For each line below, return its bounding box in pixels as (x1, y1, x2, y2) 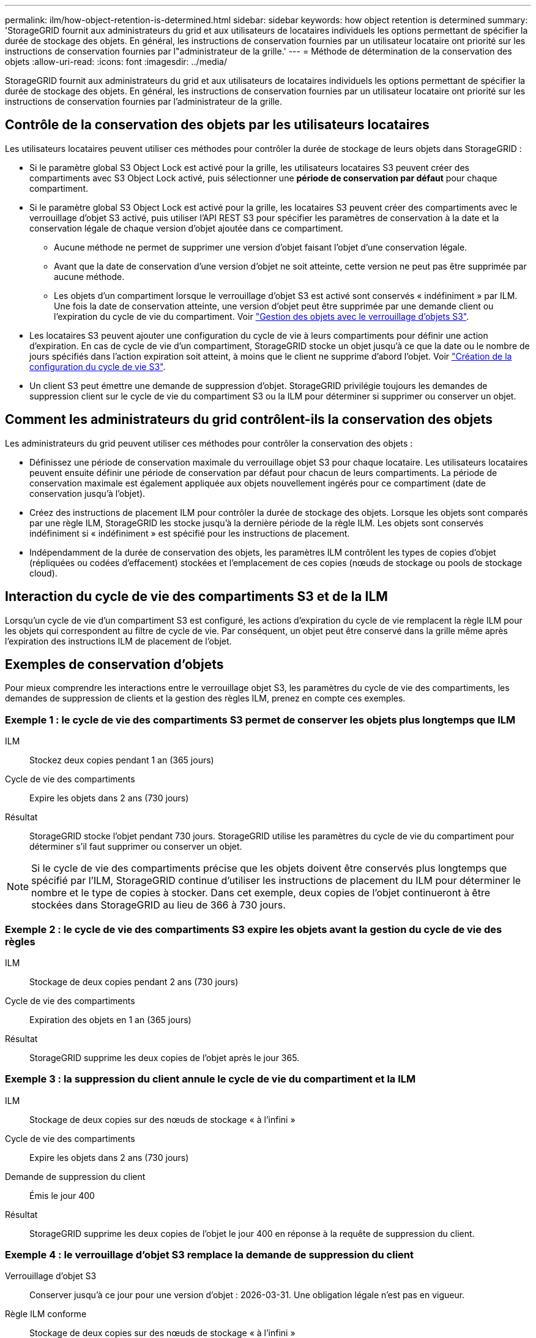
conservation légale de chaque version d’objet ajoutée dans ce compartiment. (29, 222, 343, 233)
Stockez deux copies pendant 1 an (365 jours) (29, 755, 214, 766)
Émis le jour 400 (29, 1190, 95, 1201)
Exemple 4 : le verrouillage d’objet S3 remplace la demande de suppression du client (5, 1249, 414, 1261)
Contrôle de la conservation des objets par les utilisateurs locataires (5, 117, 430, 133)
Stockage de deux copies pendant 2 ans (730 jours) (29, 976, 239, 987)
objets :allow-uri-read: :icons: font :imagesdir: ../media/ (5, 56, 227, 67)
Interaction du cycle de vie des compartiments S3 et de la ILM (5, 589, 388, 605)
